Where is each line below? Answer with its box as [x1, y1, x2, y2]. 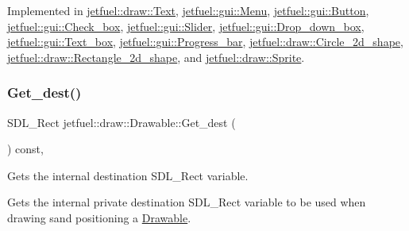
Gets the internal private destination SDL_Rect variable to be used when [7, 194, 366, 210]
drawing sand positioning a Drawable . [7, 209, 191, 225]
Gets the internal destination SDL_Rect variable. [7, 167, 249, 183]
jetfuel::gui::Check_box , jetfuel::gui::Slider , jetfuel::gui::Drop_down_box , [7, 17, 365, 34]
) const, [7, 141, 44, 157]
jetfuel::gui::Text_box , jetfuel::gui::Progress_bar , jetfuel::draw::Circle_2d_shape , [7, 33, 403, 50]
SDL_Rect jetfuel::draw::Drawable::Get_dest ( [7, 114, 236, 130]
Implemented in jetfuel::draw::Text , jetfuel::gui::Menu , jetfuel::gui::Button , [7, 2, 369, 18]
